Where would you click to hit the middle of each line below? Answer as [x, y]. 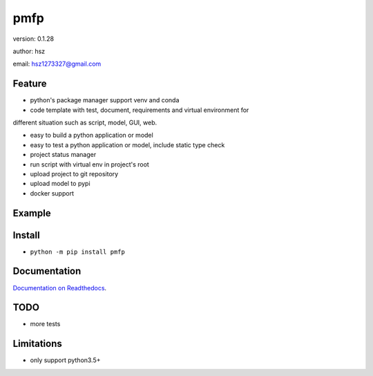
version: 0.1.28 [34, 39]
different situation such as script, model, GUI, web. [85, 123]
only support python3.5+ [65, 360]
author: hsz [29, 51]
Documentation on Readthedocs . [60, 288]
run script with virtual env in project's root [90, 164]
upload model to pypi [60, 184]
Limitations [37, 344]
